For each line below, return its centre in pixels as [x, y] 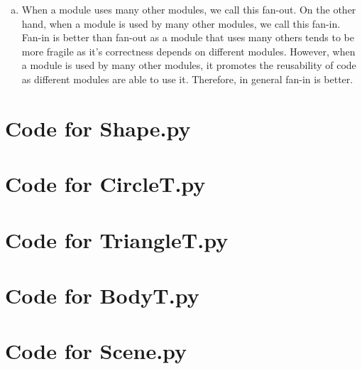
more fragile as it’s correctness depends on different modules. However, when [188, 51]
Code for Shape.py [98, 128]
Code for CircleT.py [105, 184]
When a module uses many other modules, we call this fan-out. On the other [189, 9]
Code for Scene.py [96, 351]
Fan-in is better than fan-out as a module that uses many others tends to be [188, 37]
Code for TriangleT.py [117, 239]
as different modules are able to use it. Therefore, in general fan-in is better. [187, 79]
